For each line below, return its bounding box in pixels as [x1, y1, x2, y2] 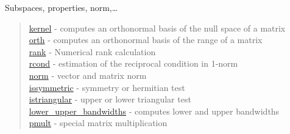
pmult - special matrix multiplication [29, 116, 168, 129]
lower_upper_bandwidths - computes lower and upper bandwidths [29, 104, 280, 117]
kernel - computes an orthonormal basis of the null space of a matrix [29, 21, 286, 34]
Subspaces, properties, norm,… [5, 1, 118, 13]
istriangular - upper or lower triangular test [29, 93, 191, 106]
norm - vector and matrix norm [29, 69, 147, 81]
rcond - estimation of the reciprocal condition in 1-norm [29, 57, 238, 70]
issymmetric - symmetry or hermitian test [29, 81, 185, 93]
